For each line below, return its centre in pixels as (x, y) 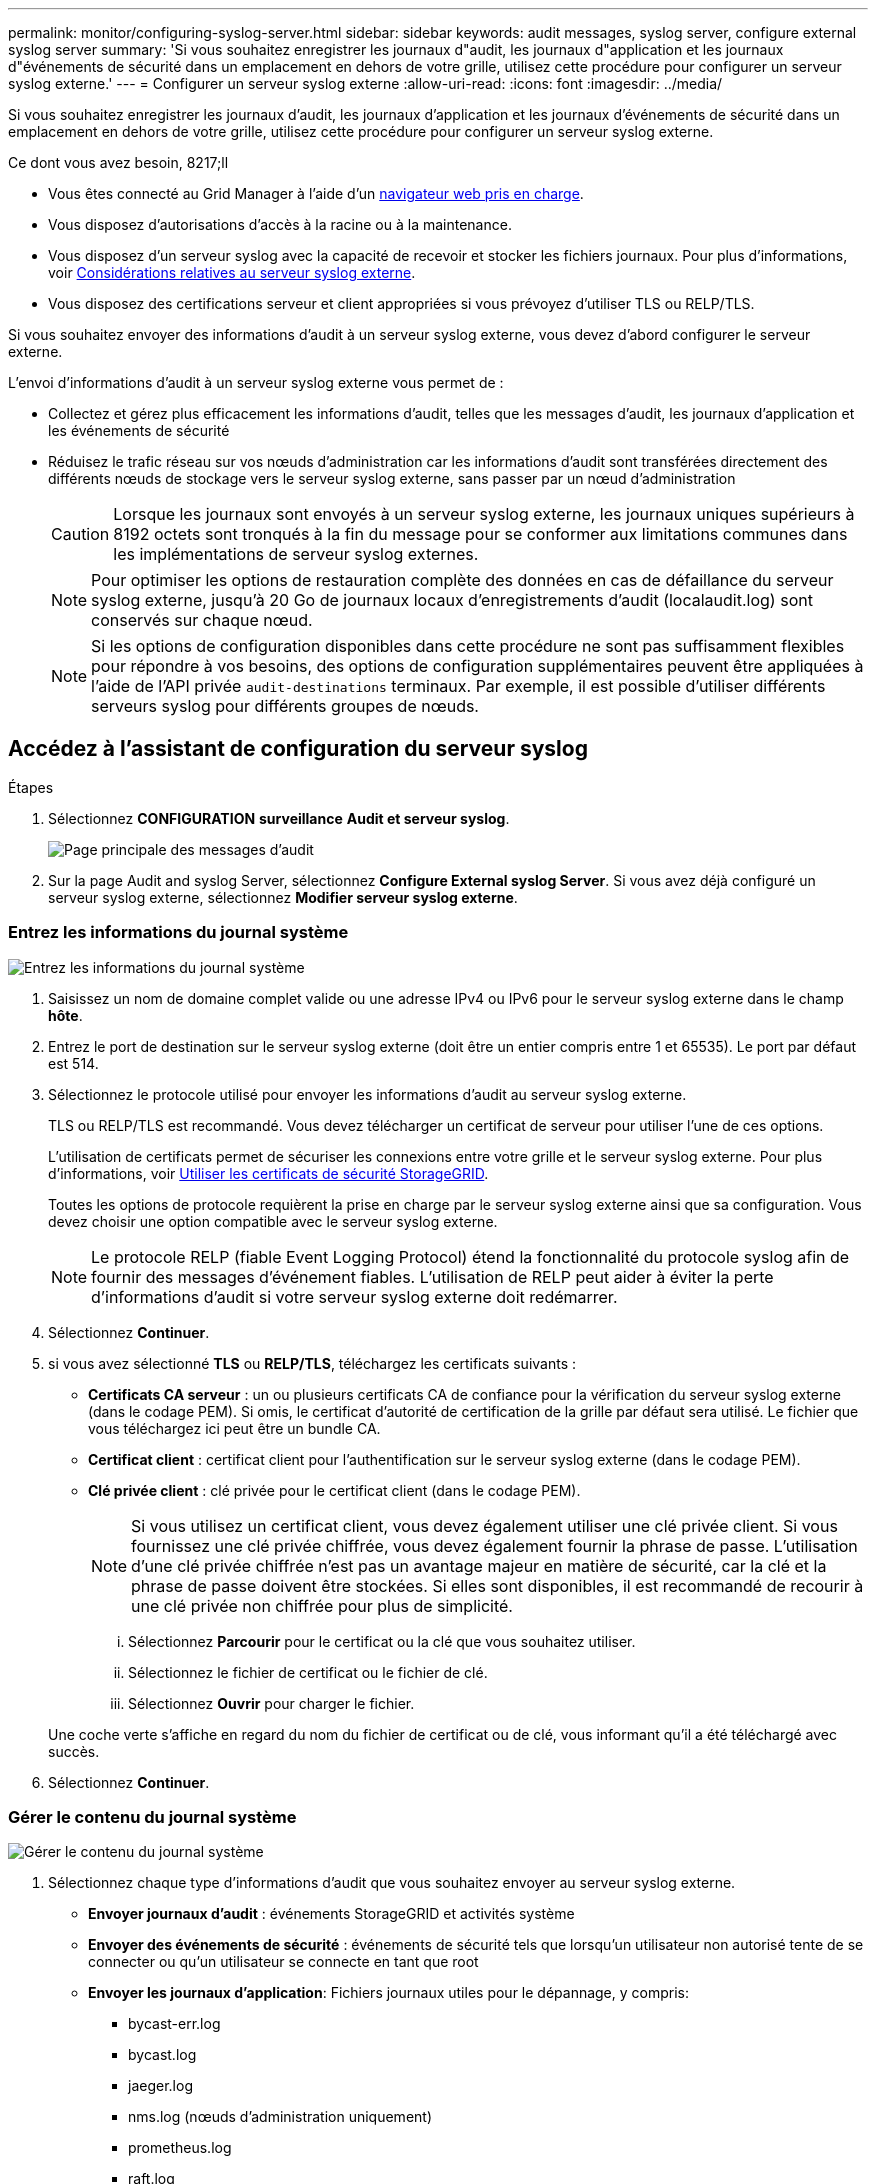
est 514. (73, 1063)
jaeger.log (160, 2086)
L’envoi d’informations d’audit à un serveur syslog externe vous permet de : (256, 382)
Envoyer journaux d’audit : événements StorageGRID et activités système (331, 1914)
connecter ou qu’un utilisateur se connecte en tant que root (283, 1962)
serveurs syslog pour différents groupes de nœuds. (285, 706)
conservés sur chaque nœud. (202, 620)
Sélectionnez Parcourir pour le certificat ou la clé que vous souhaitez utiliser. (382, 1641)
